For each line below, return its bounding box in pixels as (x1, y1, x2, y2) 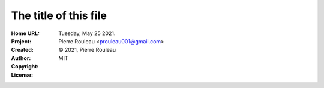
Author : (11, 54, 31, 62)
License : (11, 71, 33, 78)
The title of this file (11, 9, 107, 22)
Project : (11, 37, 32, 45)
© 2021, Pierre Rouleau (58, 46, 116, 54)
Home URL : (11, 30, 40, 37)
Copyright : (11, 63, 39, 70)
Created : (11, 46, 34, 54)
